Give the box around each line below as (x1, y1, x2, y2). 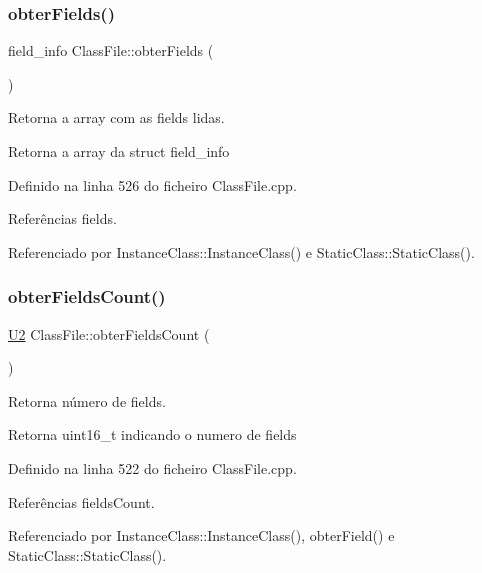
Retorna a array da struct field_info (8, 141, 230, 161)
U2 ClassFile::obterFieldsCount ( (8, 323, 210, 344)
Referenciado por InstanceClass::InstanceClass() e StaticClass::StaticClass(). (8, 241, 475, 262)
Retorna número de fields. (8, 390, 166, 411)
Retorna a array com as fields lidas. (8, 107, 225, 128)
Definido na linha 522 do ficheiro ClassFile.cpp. (8, 457, 297, 478)
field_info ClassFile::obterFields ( (8, 40, 214, 61)
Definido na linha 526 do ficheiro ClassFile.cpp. (8, 174, 297, 195)
